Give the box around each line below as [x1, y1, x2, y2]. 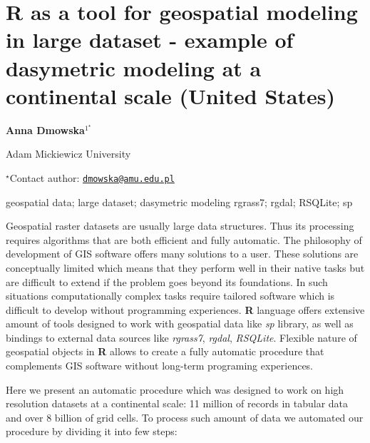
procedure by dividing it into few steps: [6, 424, 178, 439]
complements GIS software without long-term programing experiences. [6, 358, 314, 373]
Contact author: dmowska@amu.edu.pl [9, 170, 175, 185]
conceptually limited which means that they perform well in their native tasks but [6, 260, 365, 275]
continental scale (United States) [6, 81, 335, 110]
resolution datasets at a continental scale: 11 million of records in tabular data [6, 396, 349, 411]
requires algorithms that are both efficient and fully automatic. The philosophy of [6, 232, 362, 247]
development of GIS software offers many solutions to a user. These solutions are [6, 246, 359, 261]
